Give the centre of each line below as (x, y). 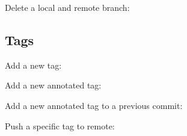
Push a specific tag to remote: (60, 125)
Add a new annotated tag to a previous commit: (94, 105)
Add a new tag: (33, 65)
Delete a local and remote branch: (67, 7)
